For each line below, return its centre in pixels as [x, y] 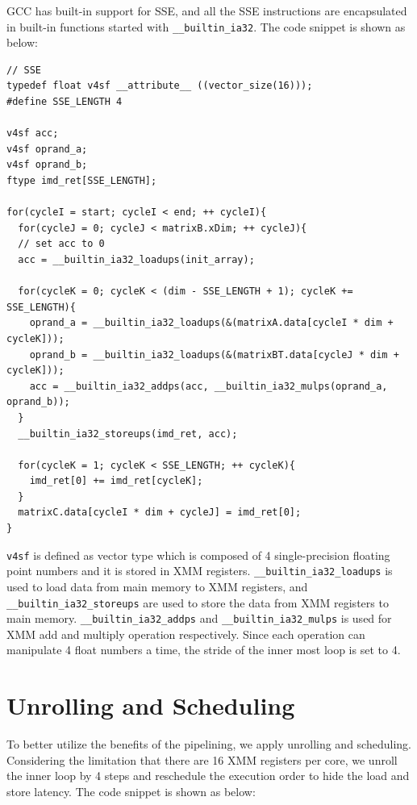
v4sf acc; [33, 133]
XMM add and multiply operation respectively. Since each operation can [186, 634]
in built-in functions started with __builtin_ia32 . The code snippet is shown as [206, 26]
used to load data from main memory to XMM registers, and [157, 586]
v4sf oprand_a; [47, 149]
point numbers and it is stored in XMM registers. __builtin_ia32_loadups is [200, 571]
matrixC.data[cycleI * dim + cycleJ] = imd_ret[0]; [160, 513]
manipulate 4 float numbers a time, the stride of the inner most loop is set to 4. [204, 650]
